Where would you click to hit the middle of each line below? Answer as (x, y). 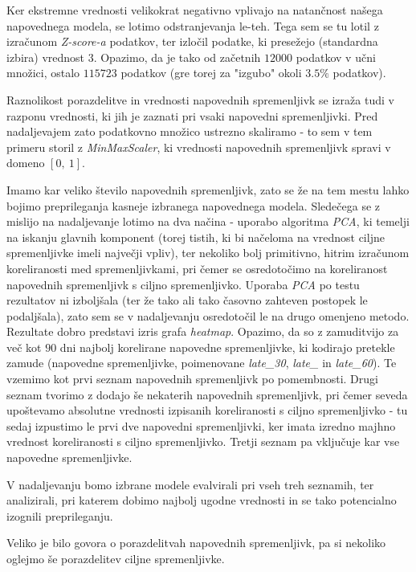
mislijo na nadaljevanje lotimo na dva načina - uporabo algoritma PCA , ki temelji (208, 221)
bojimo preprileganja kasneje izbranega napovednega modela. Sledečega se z (193, 205)
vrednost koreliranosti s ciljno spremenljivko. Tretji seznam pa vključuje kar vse (203, 441)
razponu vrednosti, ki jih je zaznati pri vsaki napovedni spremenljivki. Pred (192, 115)
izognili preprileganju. (60, 515)
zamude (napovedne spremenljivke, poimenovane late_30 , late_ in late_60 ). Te (202, 363)
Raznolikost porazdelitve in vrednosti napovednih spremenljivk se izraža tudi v (200, 99)
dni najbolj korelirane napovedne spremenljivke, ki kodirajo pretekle (227, 347)
